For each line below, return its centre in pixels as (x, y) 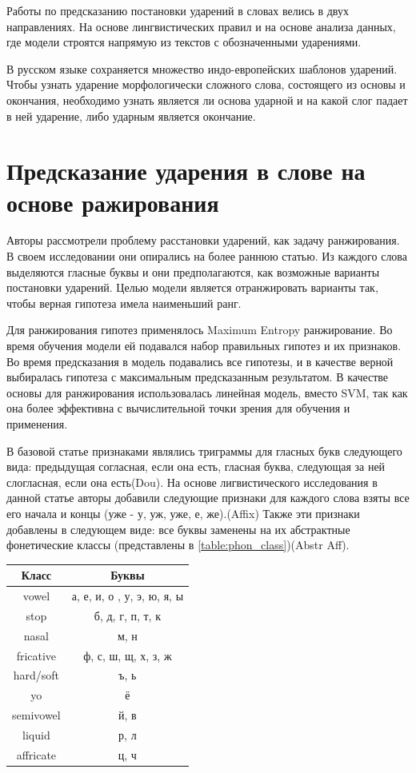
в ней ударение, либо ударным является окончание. (131, 116)
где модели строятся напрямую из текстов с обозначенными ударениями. (184, 42)
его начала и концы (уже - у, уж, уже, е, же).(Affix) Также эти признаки (183, 513)
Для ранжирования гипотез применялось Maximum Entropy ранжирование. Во (200, 330)
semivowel (36, 715)
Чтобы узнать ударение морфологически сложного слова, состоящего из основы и (206, 84)
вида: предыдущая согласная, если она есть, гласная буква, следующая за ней (196, 466)
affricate (36, 754)
